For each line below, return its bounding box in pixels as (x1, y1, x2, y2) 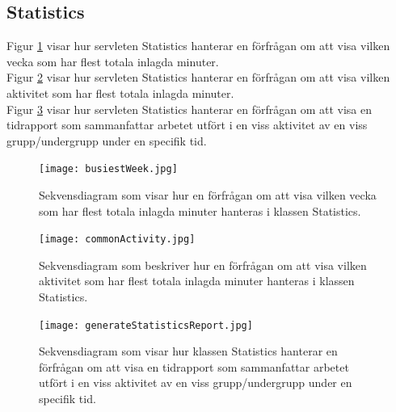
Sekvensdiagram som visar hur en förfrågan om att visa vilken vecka (39, 187, 377, 204)
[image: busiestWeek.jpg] (39, 163, 178, 175)
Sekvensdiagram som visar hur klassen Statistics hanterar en (39, 343, 338, 359)
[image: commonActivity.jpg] (39, 233, 196, 246)
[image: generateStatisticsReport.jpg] (39, 319, 253, 331)
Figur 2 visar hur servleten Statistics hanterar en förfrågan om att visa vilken (6, 69, 390, 86)
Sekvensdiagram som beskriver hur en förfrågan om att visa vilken (39, 256, 367, 273)
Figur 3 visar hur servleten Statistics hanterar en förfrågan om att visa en (6, 100, 373, 117)
